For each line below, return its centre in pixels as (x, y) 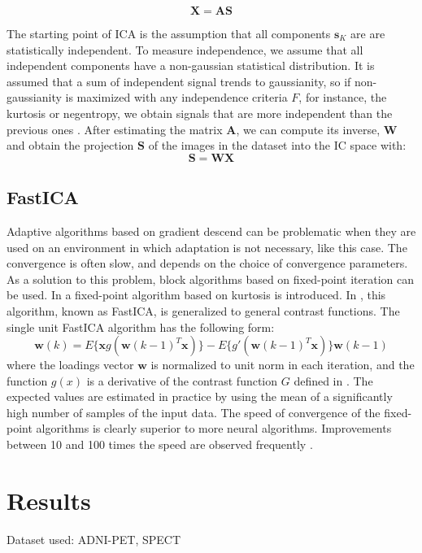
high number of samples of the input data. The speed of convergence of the (194, 412)
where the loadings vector (70, 365)
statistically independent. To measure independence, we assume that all (185, 49)
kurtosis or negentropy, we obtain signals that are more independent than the (200, 113)
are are (368, 33)
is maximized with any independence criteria (176, 97)
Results (49, 500)
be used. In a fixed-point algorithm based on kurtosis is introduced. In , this (196, 295)
